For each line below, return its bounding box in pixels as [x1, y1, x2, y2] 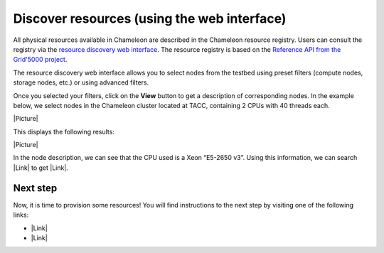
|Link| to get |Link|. [13, 163, 69, 172]
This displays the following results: [13, 127, 115, 136]
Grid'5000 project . [13, 55, 68, 64]
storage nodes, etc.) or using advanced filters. [13, 78, 149, 87]
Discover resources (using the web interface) [13, 11, 287, 26]
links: [13, 210, 29, 220]
